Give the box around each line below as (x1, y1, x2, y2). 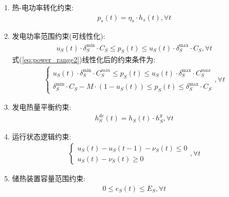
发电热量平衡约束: (12, 102, 71, 112)
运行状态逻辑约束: (12, 131, 71, 141)
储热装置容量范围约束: (12, 173, 85, 184)
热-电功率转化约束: (12, 2, 74, 12)
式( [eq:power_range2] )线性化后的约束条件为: (12, 54, 156, 65)
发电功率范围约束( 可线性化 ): (12, 31, 105, 41)
